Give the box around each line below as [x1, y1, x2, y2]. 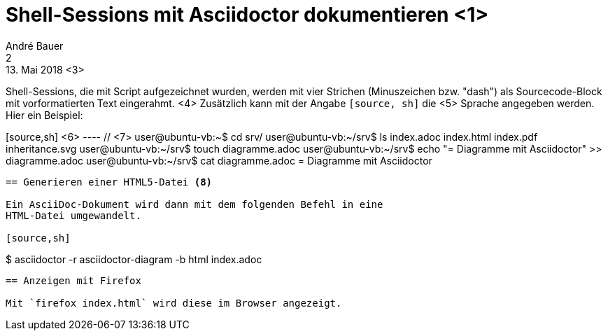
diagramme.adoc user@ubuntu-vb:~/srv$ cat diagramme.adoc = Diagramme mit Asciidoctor [6, 154, 432, 167]
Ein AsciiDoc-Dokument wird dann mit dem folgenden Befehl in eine [6, 198, 383, 210]
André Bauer [6, 39, 64, 52]
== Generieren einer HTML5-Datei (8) [6, 176, 213, 188]
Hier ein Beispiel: [6, 108, 83, 121]
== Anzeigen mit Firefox [6, 274, 141, 286]
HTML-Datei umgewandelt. [6, 209, 141, 221]
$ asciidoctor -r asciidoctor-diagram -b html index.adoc [6, 253, 262, 265]
